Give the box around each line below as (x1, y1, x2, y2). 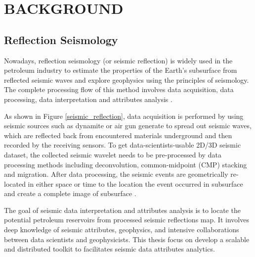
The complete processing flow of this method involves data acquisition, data (4, 84, 234, 95)
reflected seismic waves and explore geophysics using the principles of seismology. (4, 74, 249, 85)
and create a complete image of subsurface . (4, 188, 136, 199)
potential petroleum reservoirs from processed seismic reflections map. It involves (4, 214, 249, 225)
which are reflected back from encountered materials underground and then (4, 130, 232, 140)
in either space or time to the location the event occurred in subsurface (28, 178, 243, 189)
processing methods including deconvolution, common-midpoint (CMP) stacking (4, 159, 247, 169)
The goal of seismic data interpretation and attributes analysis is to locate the (4, 205, 241, 215)
